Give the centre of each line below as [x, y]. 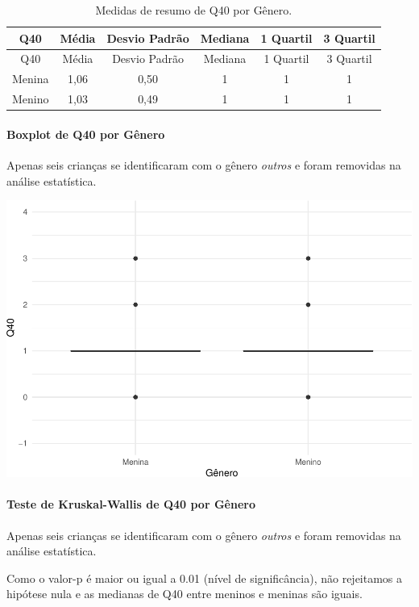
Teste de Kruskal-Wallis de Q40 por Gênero [131, 504]
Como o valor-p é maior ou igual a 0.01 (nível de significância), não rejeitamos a [205, 578]
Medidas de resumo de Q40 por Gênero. [194, 10]
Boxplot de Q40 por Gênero [86, 134]
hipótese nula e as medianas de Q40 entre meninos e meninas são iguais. [185, 594]
